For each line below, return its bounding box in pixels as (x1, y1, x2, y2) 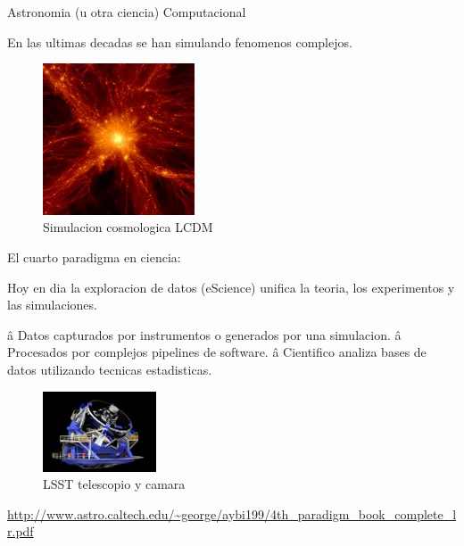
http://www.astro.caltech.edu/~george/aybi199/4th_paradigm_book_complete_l (7, 504, 457, 523)
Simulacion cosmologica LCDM (43, 218, 213, 236)
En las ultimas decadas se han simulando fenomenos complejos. (7, 32, 352, 51)
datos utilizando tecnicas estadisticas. (7, 360, 212, 378)
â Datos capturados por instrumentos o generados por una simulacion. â (7, 325, 402, 343)
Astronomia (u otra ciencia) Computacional (7, 3, 246, 21)
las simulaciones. (7, 295, 97, 314)
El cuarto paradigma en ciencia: (7, 247, 181, 266)
